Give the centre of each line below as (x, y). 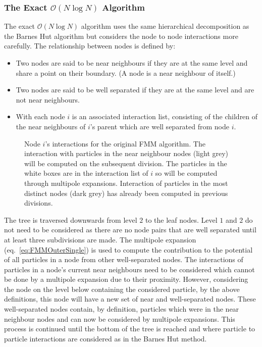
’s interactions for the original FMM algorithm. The (125, 143)
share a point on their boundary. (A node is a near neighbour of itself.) (126, 72)
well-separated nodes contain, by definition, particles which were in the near (122, 309)
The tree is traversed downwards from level (71, 219)
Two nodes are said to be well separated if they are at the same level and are (135, 90)
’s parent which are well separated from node (160, 126)
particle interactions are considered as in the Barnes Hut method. (106, 338)
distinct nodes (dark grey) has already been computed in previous (126, 193)
